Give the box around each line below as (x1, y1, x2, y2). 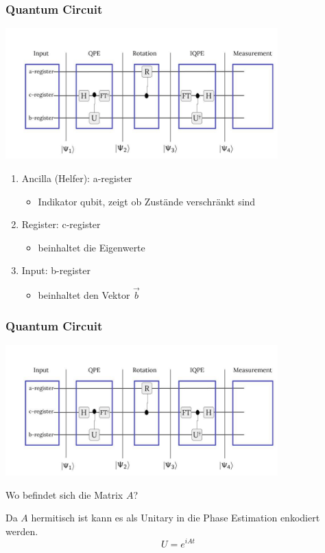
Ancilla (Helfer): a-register (21, 170, 132, 185)
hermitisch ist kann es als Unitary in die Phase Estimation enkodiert (31, 510, 320, 525)
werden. (5, 523, 38, 538)
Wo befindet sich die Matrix (5, 487, 123, 501)
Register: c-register (21, 217, 101, 232)
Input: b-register (21, 263, 91, 278)
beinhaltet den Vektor (38, 288, 130, 302)
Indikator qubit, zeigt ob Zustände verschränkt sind (38, 194, 256, 208)
